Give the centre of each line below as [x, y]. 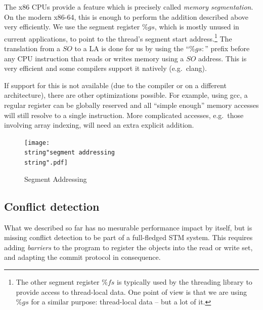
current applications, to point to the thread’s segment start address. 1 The [118, 37]
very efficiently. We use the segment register [72, 27]
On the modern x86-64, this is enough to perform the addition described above [126, 16]
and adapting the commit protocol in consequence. [82, 257]
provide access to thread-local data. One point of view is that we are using [131, 292]
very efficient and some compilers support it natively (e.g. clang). [105, 68]
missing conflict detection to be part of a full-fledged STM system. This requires [128, 237]
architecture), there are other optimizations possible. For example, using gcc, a [126, 95]
